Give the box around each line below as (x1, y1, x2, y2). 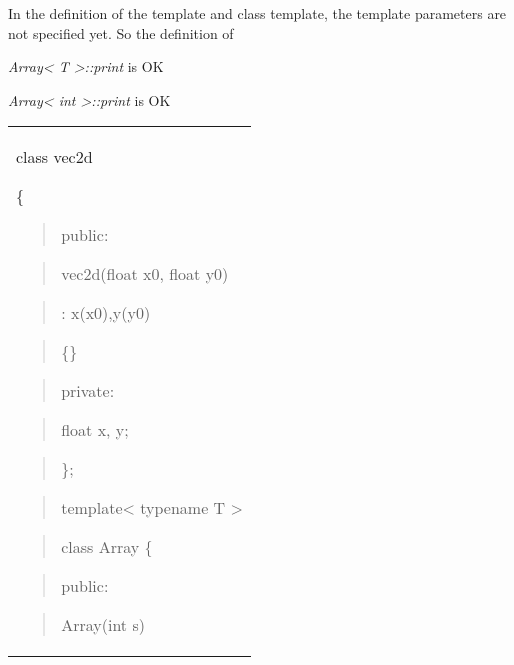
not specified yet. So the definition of (8, 22, 234, 43)
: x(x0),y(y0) (61, 301, 151, 325)
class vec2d (16, 145, 93, 169)
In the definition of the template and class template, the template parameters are (8, 3, 507, 23)
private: (61, 379, 115, 403)
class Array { (61, 535, 153, 559)
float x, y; (61, 418, 129, 442)
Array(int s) (61, 613, 145, 637)
